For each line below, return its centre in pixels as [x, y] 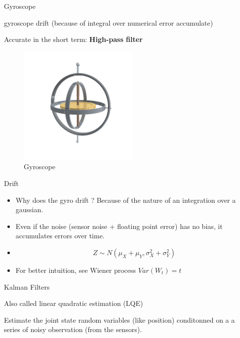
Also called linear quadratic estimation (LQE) [74, 303]
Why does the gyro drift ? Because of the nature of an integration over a [126, 200]
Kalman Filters [27, 286]
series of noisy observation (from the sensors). [73, 329]
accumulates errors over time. [60, 236]
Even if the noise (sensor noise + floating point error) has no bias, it [119, 226]
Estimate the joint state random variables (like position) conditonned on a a [120, 319]
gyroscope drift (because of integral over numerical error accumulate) [109, 22]
